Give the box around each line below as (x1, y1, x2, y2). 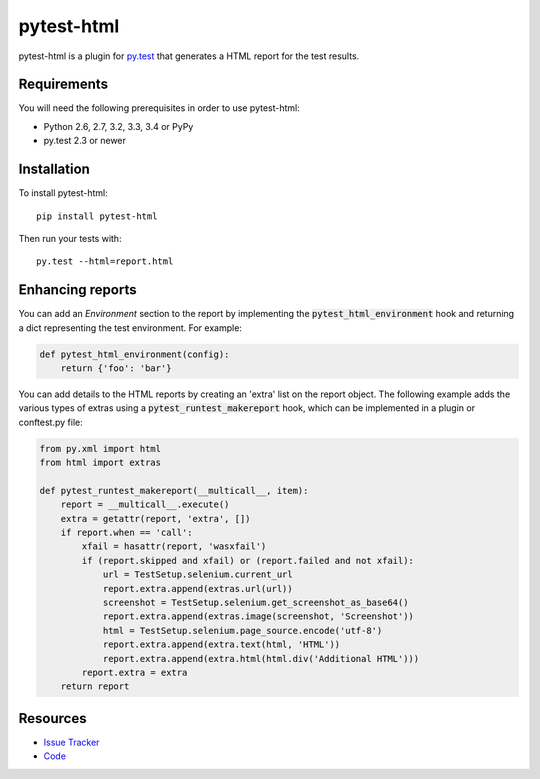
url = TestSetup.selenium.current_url (102, 569, 294, 580)
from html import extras (39, 457, 162, 469)
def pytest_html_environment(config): (39, 348, 230, 360)
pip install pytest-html (36, 210, 158, 222)
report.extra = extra (81, 666, 188, 678)
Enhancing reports (18, 281, 137, 299)
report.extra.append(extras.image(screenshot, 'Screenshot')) (102, 611, 415, 622)
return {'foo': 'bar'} (60, 362, 172, 374)
